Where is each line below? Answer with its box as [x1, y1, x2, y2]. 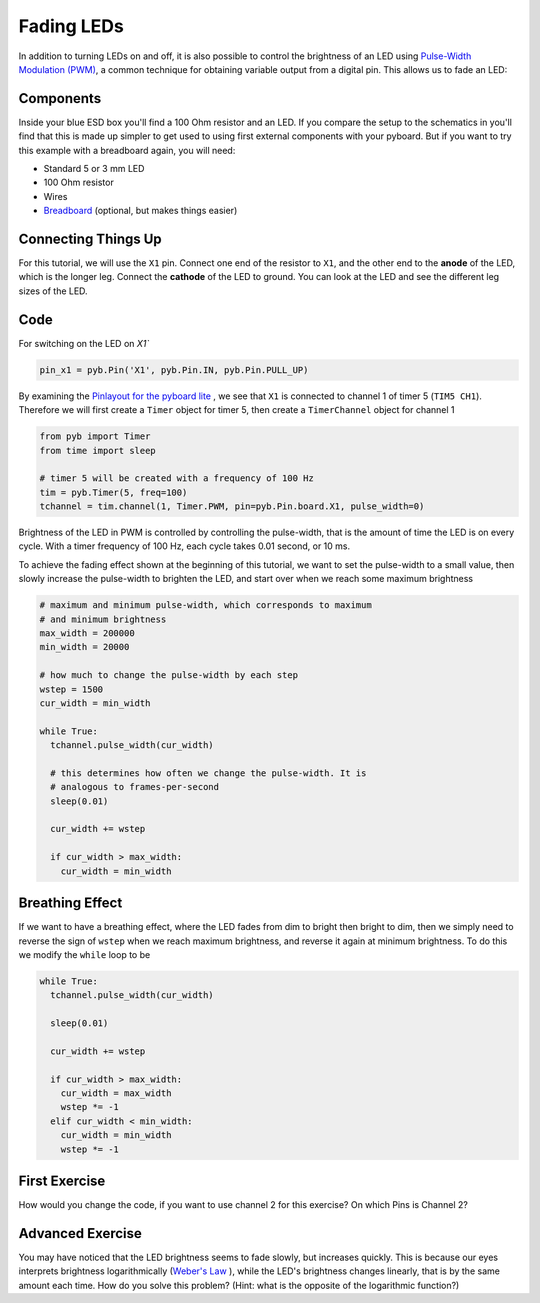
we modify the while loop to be [18, 948, 151, 960]
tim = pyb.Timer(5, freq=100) [39, 486, 188, 498]
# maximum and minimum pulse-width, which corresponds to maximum [39, 600, 372, 611]
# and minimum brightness [39, 613, 167, 625]
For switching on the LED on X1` [18, 337, 150, 349]
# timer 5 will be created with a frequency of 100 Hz [39, 473, 314, 484]
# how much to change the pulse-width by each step [39, 670, 299, 681]
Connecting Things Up [18, 231, 162, 247]
